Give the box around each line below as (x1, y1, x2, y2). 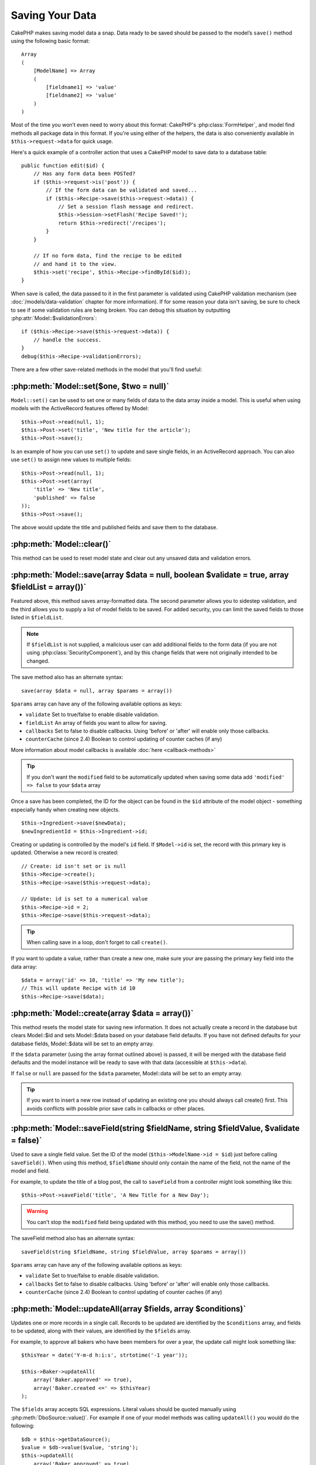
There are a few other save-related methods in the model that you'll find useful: (11, 366, 202, 373)
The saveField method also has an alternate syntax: (11, 1235, 135, 1242)
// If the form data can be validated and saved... (46, 187, 197, 193)
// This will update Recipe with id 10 (21, 985, 136, 992)
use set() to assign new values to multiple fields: (11, 456, 132, 463)
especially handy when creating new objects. (11, 806, 120, 813)
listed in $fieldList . (11, 614, 64, 621)
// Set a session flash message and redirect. (58, 203, 194, 210)
